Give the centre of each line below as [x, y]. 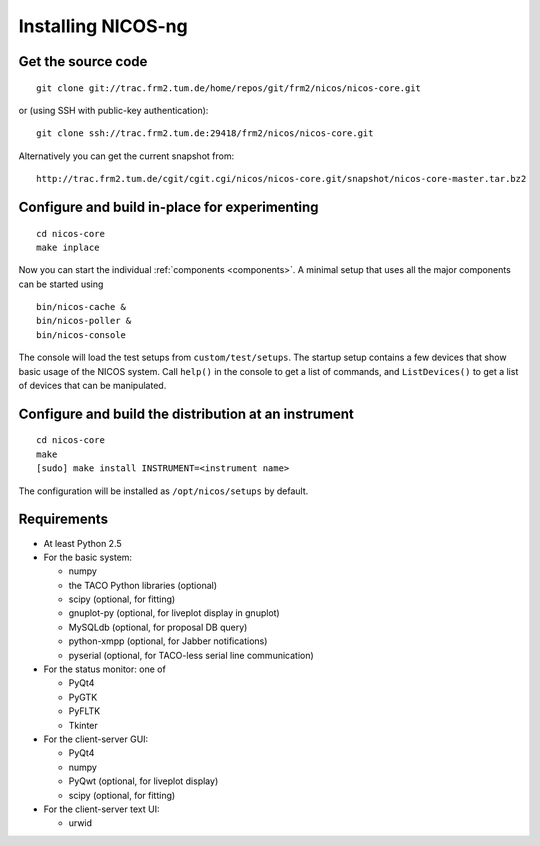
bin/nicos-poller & [84, 321]
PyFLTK [84, 711]
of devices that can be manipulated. [92, 386]
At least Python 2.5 [82, 543]
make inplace [68, 247]
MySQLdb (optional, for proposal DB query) [158, 627]
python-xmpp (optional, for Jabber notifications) [168, 641]
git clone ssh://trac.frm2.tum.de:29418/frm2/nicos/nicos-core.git [205, 133]
